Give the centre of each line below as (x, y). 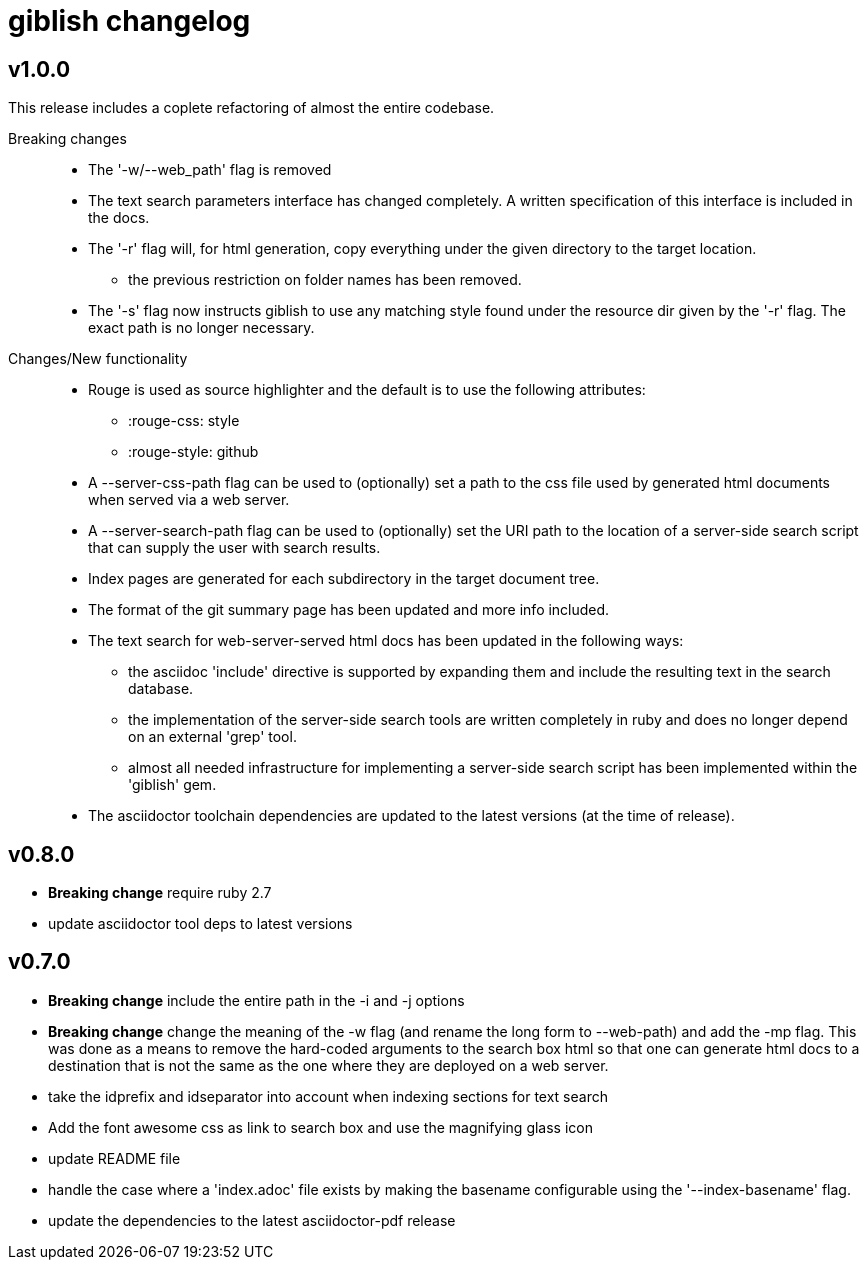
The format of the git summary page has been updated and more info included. (349, 610)
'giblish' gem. (172, 785)
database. (161, 689)
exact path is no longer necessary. (201, 328)
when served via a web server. (189, 500)
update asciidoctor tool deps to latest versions (200, 924)
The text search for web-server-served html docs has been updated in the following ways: (386, 641)
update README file (114, 1158)
